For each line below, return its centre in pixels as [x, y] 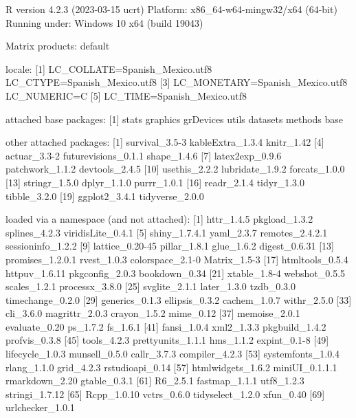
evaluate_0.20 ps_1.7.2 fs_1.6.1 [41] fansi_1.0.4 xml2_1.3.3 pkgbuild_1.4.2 [166, 326]
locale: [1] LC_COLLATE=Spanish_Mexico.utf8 [109, 68]
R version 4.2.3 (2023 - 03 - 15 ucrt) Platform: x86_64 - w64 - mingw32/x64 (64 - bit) [171, 9]
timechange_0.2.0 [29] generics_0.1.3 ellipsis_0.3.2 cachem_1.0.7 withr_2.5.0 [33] [179, 299]
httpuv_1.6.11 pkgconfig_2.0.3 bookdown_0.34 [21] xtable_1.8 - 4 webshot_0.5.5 [176, 273]
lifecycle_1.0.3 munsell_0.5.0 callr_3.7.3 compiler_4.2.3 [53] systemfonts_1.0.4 [173, 354]
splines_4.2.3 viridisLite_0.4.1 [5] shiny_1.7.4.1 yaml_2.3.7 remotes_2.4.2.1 [167, 232]
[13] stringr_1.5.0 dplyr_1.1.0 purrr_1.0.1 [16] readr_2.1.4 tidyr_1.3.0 [155, 182]
